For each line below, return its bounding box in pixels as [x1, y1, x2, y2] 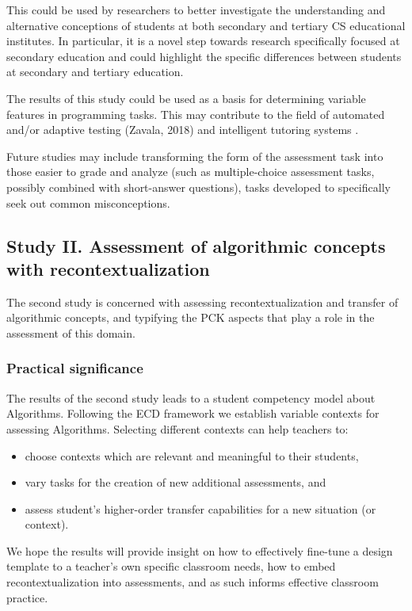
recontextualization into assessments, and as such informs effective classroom [6, 574, 379, 590]
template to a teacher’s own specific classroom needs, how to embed [6, 558, 336, 575]
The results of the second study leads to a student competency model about [6, 389, 376, 406]
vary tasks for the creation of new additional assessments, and [25, 474, 326, 491]
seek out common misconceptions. [6, 194, 170, 211]
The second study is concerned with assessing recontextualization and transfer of [6, 293, 399, 310]
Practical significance [6, 358, 143, 378]
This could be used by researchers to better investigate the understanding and [6, 2, 386, 17]
